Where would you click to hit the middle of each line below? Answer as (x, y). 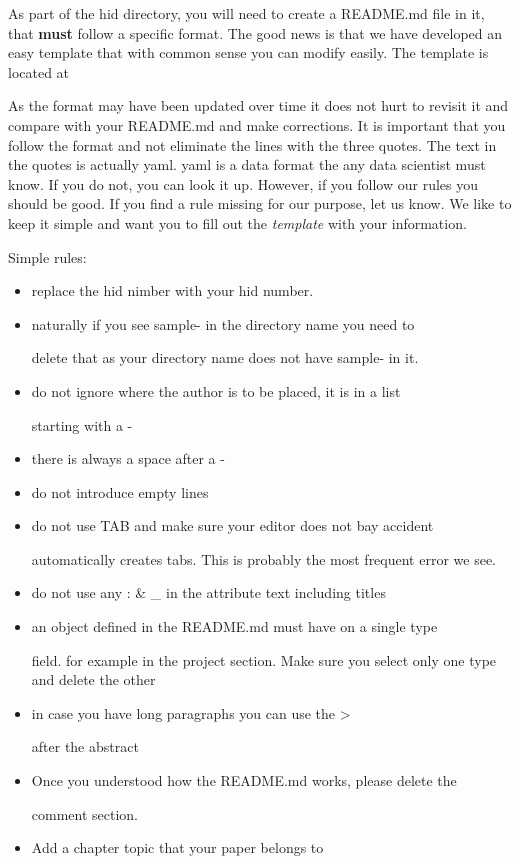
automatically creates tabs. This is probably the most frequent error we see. (264, 558)
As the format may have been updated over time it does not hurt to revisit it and (258, 105)
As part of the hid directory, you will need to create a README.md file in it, (246, 13)
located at (39, 71)
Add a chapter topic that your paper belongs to (177, 847)
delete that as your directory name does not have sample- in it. (225, 357)
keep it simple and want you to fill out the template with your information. (237, 222)
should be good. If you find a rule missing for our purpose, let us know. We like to (260, 203)
